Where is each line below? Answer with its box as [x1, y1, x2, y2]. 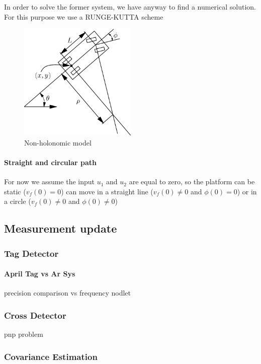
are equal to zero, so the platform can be [129, 176, 255, 187]
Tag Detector [4, 247, 59, 259]
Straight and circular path [4, 157, 97, 167]
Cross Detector [4, 309, 66, 321]
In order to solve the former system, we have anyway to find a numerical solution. [4, 2, 256, 12]
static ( [4, 186, 26, 196]
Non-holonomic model [24, 137, 92, 148]
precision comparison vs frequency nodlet [4, 287, 131, 298]
